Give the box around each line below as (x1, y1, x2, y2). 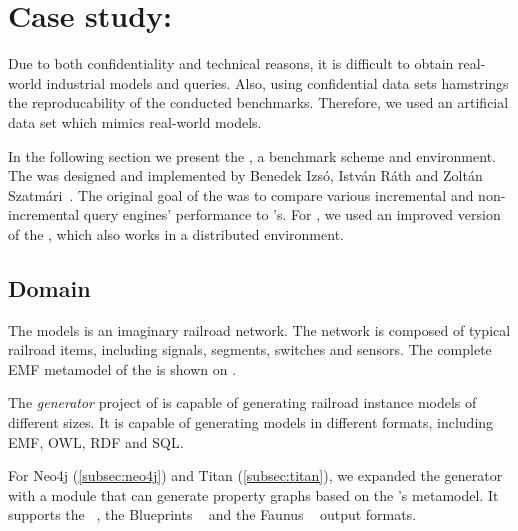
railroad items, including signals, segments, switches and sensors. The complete (8, 339, 492, 360)
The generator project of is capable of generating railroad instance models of (8, 392, 477, 413)
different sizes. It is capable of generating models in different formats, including (8, 412, 494, 433)
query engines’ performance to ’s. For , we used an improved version (83, 204, 501, 225)
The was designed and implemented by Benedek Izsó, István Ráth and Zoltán (8, 165, 483, 186)
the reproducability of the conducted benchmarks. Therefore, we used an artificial (8, 92, 509, 113)
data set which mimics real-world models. (8, 111, 262, 132)
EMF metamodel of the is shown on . (8, 358, 237, 379)
